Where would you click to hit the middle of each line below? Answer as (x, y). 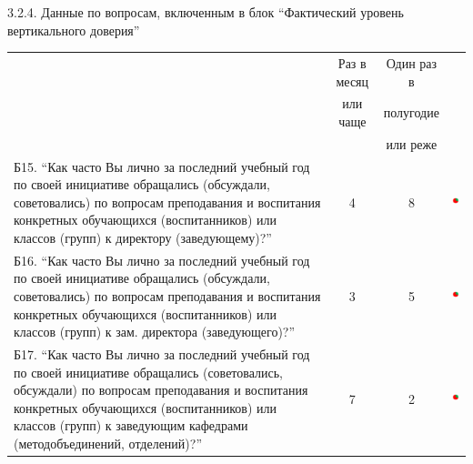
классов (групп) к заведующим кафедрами (131, 425)
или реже (412, 143)
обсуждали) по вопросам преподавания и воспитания (161, 390)
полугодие (411, 112)
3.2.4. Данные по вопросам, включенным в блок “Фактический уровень (206, 12)
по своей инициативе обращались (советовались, (149, 372)
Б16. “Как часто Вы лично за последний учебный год (162, 260)
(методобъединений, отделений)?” (108, 444)
